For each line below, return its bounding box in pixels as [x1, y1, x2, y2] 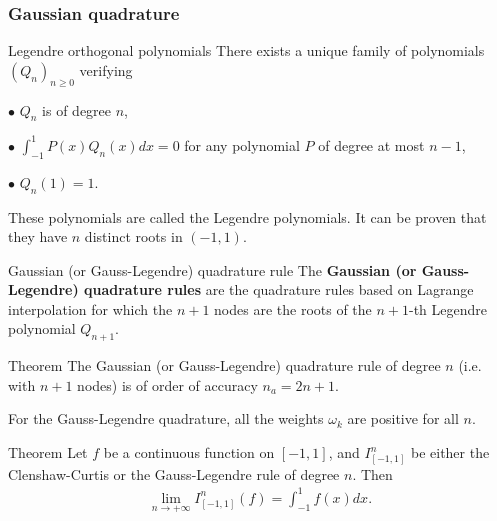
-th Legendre [409, 298, 488, 319]
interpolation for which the [8, 298, 173, 319]
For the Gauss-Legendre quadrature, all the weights [8, 408, 324, 429]
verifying [79, 59, 133, 80]
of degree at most [318, 134, 425, 155]
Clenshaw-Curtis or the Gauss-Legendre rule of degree [8, 463, 340, 484]
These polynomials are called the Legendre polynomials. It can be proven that [8, 206, 487, 227]
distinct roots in [84, 226, 183, 247]
